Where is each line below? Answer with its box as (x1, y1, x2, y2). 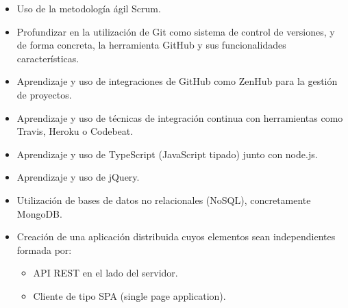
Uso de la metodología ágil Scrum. (16, 1, 161, 15)
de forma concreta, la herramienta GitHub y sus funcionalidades (16, 38, 286, 52)
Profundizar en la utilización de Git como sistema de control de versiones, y (16, 24, 335, 38)
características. (16, 51, 79, 65)
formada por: (16, 242, 72, 257)
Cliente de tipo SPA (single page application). (33, 288, 226, 303)
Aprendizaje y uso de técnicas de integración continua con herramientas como (16, 110, 343, 125)
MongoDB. (16, 206, 62, 220)
